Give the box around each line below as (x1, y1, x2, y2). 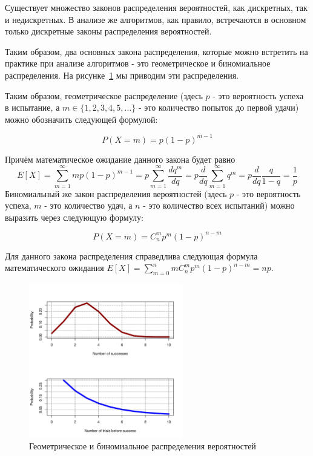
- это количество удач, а (44, 199, 133, 212)
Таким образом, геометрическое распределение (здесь (5, 89, 203, 102)
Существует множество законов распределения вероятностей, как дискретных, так (5, 1, 308, 13)
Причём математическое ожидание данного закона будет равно (5, 152, 236, 165)
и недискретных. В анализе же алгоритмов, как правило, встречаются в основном (5, 13, 306, 25)
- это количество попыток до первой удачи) (138, 101, 299, 114)
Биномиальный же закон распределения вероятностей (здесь (5, 187, 227, 200)
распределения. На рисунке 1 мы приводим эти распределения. (5, 68, 239, 81)
